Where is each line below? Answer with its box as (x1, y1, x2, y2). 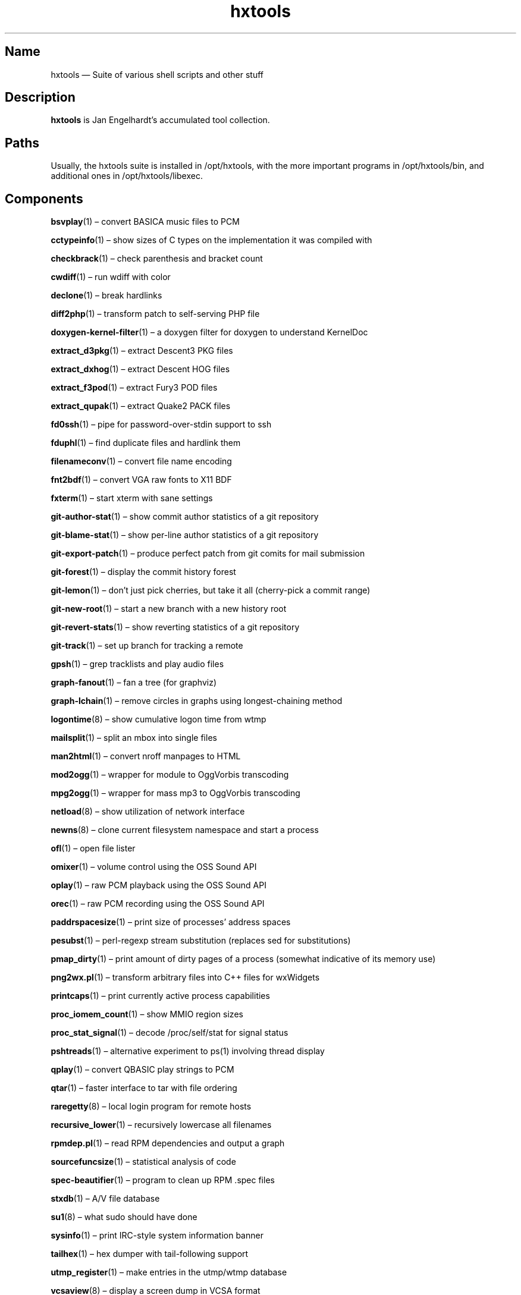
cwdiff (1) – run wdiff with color (51, 272, 171, 282)
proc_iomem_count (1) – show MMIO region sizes (51, 1009, 243, 1020)
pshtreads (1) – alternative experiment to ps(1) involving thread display (51, 1046, 325, 1057)
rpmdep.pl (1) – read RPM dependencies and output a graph (51, 1138, 285, 1149)
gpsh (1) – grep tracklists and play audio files (51, 659, 224, 669)
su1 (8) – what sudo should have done (51, 1212, 197, 1222)
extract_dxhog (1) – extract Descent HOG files (51, 364, 230, 375)
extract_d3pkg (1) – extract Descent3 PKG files (51, 345, 233, 356)
